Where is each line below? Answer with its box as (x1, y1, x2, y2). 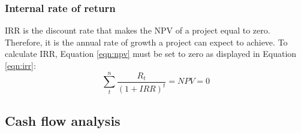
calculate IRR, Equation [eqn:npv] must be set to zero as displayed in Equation (5, 47, 297, 60)
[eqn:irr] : (5, 59, 36, 71)
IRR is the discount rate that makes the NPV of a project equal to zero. (5, 24, 270, 37)
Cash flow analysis (5, 111, 121, 129)
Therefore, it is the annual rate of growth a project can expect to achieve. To (5, 35, 288, 48)
